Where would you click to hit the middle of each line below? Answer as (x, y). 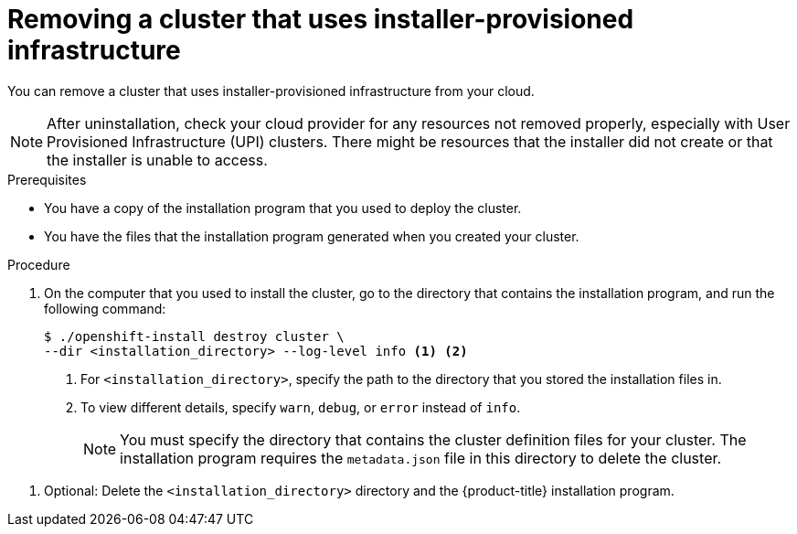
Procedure (39, 264)
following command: (105, 308)
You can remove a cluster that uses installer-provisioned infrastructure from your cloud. (271, 91)
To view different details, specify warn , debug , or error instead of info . (301, 407)
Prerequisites (47, 179)
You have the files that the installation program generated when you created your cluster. (312, 236)
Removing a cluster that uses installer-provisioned (321, 19)
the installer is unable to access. (157, 160)
